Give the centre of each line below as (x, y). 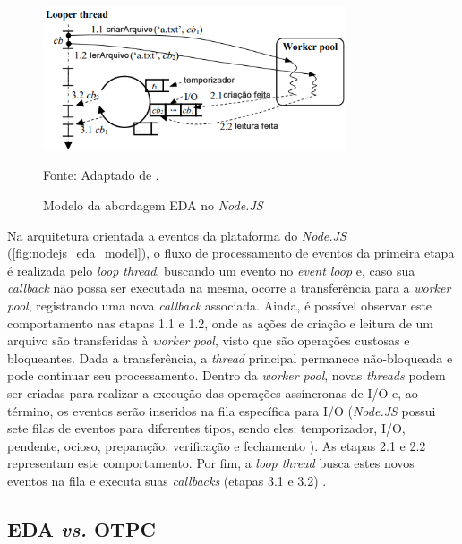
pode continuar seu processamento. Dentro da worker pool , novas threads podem (227, 375)
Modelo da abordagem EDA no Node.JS (153, 205)
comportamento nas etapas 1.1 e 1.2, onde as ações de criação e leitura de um (220, 323)
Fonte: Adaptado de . (101, 175)
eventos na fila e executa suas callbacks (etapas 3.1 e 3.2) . (167, 480)
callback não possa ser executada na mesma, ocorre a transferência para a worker (229, 288)
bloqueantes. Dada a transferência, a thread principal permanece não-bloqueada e (230, 357)
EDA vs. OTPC (81, 528)
